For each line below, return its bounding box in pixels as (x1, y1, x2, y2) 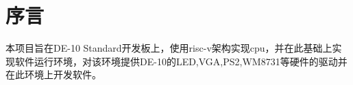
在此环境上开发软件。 (5, 67, 101, 82)
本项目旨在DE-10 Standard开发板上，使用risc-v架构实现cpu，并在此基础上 (5, 41, 332, 55)
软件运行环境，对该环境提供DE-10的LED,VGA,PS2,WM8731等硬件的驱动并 (14, 54, 348, 68)
